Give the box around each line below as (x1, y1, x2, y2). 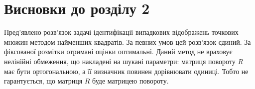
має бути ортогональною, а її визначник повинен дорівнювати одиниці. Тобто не (4, 66, 249, 76)
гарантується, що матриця (4, 76, 83, 86)
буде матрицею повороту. (92, 76, 169, 86)
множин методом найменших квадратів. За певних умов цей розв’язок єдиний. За (4, 36, 251, 47)
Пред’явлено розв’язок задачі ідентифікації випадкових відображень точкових (4, 27, 239, 37)
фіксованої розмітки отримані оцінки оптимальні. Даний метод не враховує (4, 46, 233, 57)
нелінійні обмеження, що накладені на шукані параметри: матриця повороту (4, 56, 236, 66)
